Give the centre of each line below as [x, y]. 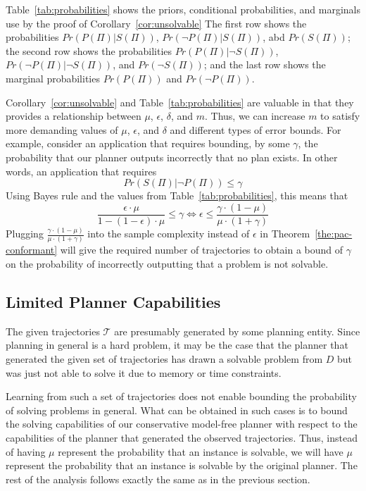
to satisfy [340, 116]
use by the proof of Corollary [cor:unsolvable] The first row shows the [156, 23]
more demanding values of [62, 129]
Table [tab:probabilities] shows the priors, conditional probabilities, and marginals [183, 9]
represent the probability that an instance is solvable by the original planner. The [182, 465]
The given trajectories [53, 331]
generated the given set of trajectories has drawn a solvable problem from [164, 358]
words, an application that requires [81, 171]
